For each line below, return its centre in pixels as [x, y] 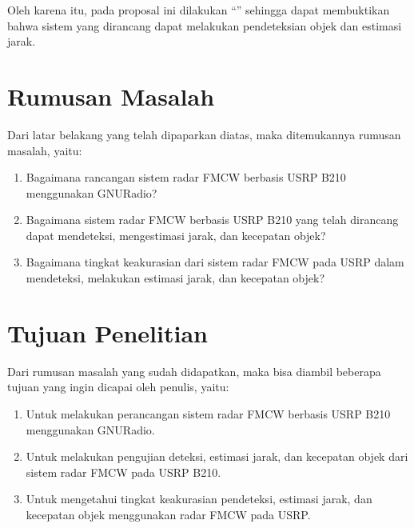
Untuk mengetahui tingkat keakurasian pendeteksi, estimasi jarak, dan [199, 499]
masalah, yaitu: [45, 150]
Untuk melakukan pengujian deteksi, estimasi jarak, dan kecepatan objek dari [217, 456]
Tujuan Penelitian [107, 332]
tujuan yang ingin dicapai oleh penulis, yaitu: [118, 387]
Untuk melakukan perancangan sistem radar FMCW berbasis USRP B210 [208, 413]
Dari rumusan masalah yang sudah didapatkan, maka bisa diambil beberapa [194, 371]
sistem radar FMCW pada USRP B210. [123, 472]
